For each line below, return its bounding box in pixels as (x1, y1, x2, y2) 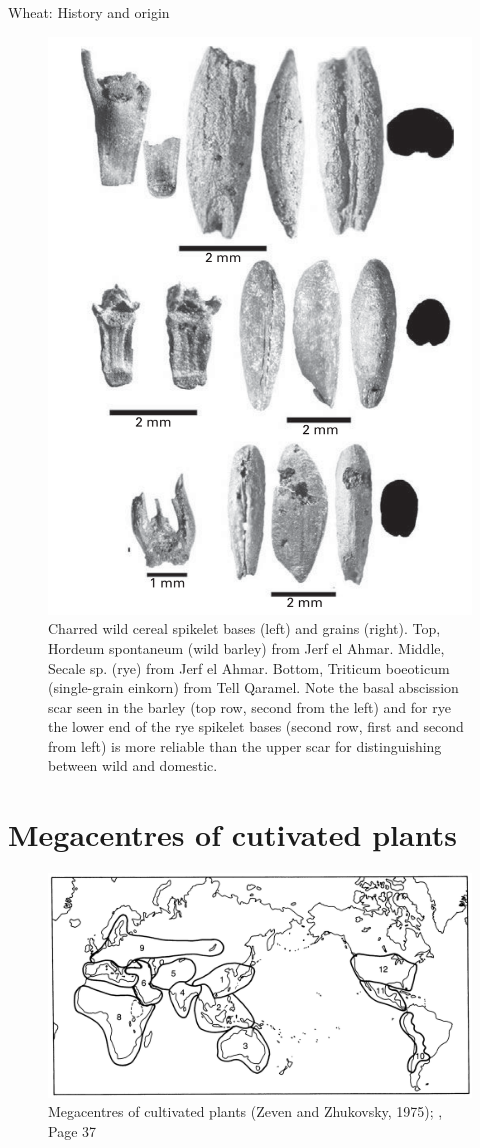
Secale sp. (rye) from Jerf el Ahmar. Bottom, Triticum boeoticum (48, 657, 450, 678)
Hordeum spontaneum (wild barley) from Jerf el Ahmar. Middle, (48, 637, 445, 658)
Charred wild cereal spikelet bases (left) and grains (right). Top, (48, 618, 441, 639)
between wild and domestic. (48, 755, 218, 776)
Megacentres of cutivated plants (8, 814, 457, 855)
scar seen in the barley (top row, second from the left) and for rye (48, 696, 451, 717)
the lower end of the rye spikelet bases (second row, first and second (48, 716, 464, 737)
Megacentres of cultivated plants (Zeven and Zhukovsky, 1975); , (48, 1101, 443, 1122)
